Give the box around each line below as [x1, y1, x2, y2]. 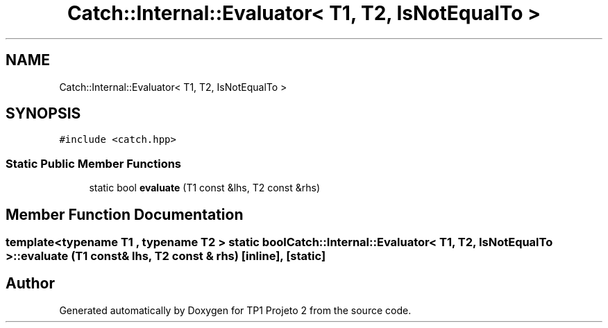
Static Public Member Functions [6, 156, 182, 171]
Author [6, 275, 55, 293]
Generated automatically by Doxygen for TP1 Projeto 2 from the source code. [59, 304, 412, 316]
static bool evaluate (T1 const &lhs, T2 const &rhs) [89, 182, 321, 194]
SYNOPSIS [6, 105, 81, 123]
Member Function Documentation [6, 205, 244, 223]
